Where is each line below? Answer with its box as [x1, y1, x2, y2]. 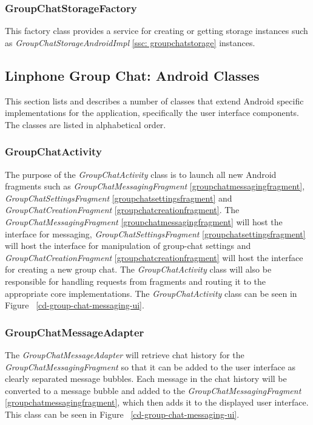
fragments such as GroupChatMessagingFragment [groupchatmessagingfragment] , [5, 180, 305, 192]
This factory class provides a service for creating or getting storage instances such [5, 24, 308, 37]
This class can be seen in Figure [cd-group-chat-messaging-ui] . [5, 407, 240, 420]
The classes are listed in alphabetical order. [5, 118, 166, 131]
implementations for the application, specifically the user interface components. [5, 106, 299, 119]
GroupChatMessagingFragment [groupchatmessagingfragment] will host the [5, 215, 283, 228]
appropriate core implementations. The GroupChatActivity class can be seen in [5, 287, 297, 299]
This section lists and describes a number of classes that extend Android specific [5, 94, 304, 107]
